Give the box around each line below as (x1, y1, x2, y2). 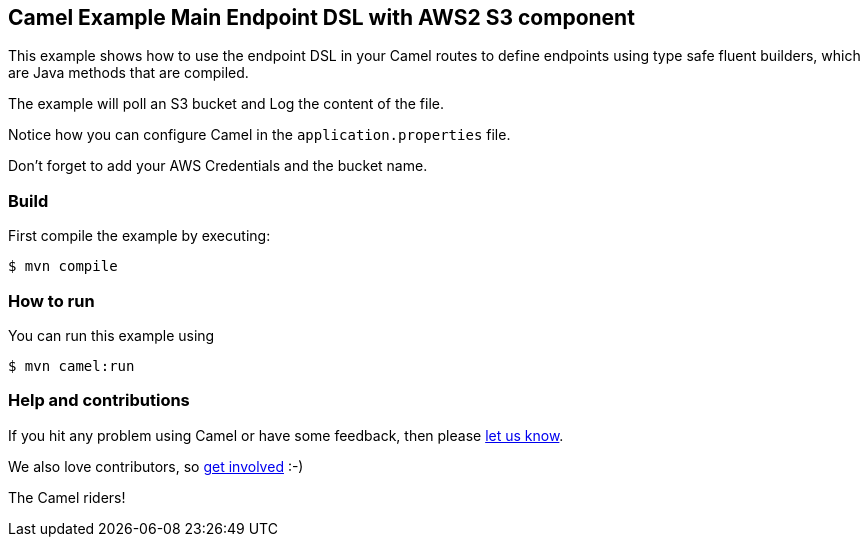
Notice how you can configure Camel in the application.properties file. (8, 126, 511, 144)
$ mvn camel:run (8, 357, 135, 374)
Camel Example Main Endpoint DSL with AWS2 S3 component (8, 5, 635, 30)
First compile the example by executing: (8, 227, 271, 245)
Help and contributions (8, 390, 190, 411)
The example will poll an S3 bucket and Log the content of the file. (8, 95, 445, 113)
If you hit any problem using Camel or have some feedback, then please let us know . (8, 426, 564, 444)
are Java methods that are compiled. (8, 64, 249, 82)
